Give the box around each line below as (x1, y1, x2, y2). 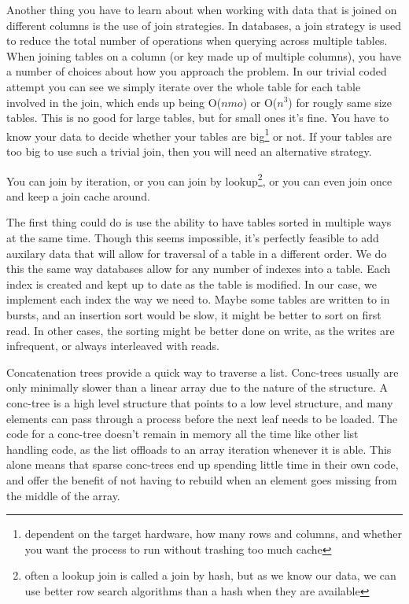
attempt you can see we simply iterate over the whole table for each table (6, 78, 361, 94)
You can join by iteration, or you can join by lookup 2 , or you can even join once (6, 170, 392, 189)
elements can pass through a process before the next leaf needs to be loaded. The (6, 410, 398, 426)
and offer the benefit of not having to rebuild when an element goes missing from (6, 471, 397, 488)
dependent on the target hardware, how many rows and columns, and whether (24, 525, 402, 542)
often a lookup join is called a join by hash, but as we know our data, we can (24, 567, 396, 584)
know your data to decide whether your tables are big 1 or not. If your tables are (6, 125, 392, 144)
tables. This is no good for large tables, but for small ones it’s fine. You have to (6, 109, 389, 126)
